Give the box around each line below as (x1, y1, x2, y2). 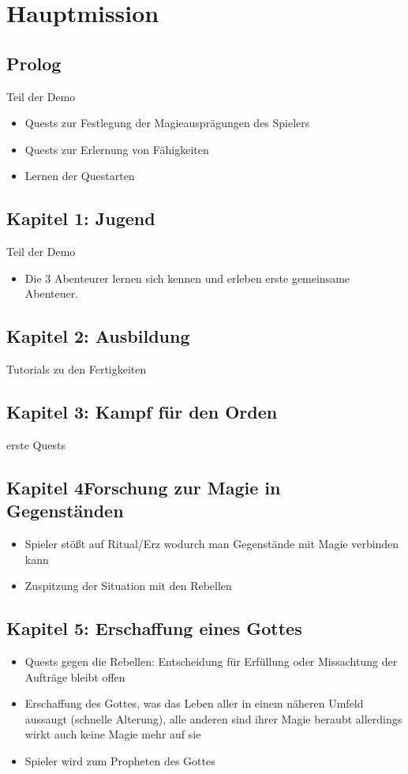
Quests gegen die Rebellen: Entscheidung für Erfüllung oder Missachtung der (24, 653, 398, 670)
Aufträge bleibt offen (24, 668, 125, 685)
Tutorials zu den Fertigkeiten (6, 361, 147, 378)
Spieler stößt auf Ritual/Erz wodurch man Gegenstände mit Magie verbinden (24, 535, 399, 552)
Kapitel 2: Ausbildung (6, 324, 190, 348)
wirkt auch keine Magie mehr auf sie (24, 726, 201, 742)
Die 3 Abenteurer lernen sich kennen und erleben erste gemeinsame (24, 269, 350, 286)
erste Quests (6, 436, 66, 453)
